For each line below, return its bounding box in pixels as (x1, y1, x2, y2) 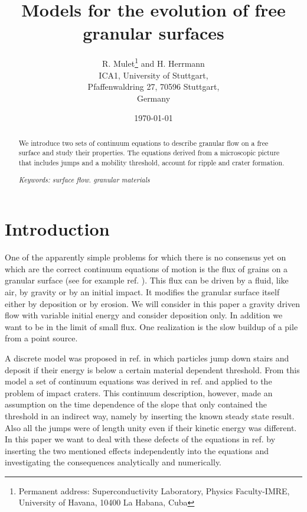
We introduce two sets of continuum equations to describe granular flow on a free (18, 138, 269, 148)
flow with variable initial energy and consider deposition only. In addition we (5, 309, 283, 321)
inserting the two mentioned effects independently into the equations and (5, 444, 269, 456)
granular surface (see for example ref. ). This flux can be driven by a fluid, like (5, 274, 289, 286)
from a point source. (5, 332, 78, 344)
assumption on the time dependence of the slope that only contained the (5, 398, 267, 410)
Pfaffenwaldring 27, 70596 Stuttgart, (87, 80, 220, 93)
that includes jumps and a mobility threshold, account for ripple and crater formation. (18, 158, 285, 168)
